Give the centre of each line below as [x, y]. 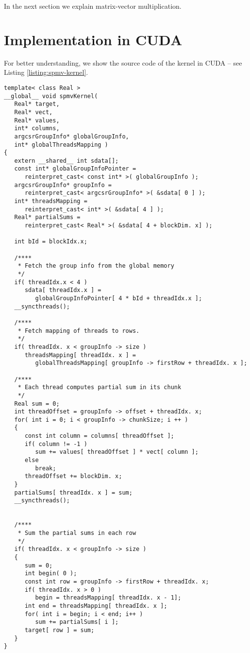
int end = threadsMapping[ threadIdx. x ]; [96, 606]
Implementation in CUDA [93, 39]
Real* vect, [33, 112]
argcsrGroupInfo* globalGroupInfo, [72, 136]
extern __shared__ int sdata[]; [67, 161]
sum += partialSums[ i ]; [77, 622]
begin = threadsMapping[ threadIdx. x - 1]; [108, 598]
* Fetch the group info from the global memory [96, 266]
